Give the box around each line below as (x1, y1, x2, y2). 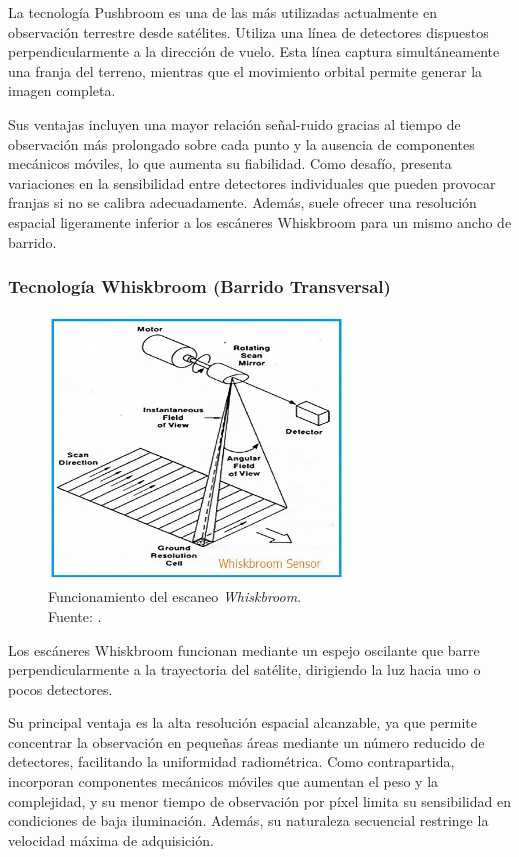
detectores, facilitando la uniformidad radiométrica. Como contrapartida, (8, 751, 455, 772)
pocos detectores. (8, 678, 113, 699)
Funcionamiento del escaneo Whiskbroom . (48, 586, 302, 607)
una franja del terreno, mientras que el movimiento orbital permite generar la (8, 60, 483, 81)
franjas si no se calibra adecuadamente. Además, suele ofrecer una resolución (8, 192, 477, 213)
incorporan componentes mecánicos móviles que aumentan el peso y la (8, 771, 439, 792)
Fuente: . (48, 605, 102, 626)
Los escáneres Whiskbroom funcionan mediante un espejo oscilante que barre (8, 639, 480, 660)
